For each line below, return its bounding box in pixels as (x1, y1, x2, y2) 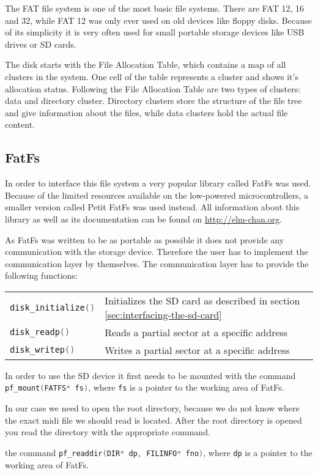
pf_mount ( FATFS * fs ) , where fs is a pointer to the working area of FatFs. (5, 381, 284, 394)
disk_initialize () (10, 302, 95, 312)
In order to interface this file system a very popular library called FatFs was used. (5, 177, 311, 190)
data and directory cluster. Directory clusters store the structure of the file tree (5, 94, 302, 107)
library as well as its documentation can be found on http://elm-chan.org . (5, 212, 283, 225)
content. (5, 118, 35, 131)
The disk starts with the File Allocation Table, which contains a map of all (5, 58, 286, 71)
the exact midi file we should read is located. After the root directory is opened (5, 413, 302, 426)
